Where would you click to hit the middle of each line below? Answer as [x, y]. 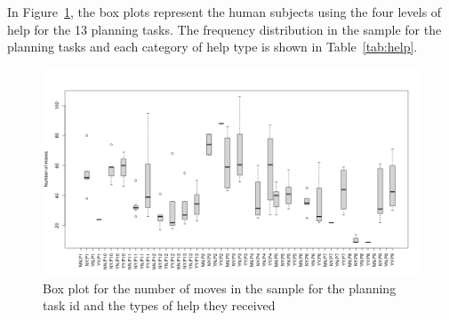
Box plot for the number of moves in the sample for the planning [220, 288]
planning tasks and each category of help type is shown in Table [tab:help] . [212, 47]
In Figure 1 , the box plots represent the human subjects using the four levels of [224, 12]
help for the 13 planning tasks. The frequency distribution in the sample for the [224, 29]
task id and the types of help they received [159, 305]
